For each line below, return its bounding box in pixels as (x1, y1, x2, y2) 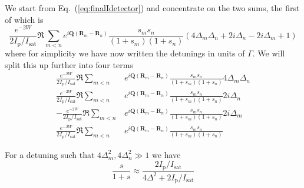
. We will (252, 47, 285, 59)
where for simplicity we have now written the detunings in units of (5, 47, 245, 59)
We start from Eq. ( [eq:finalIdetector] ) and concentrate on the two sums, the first (5, 2, 300, 14)
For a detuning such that (5, 148, 95, 160)
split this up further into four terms (5, 58, 133, 70)
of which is (5, 13, 44, 25)
